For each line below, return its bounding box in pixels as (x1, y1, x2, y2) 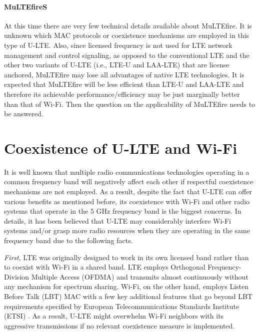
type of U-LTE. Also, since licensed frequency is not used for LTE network (4, 39, 232, 50)
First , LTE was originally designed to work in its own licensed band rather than (4, 252, 249, 262)
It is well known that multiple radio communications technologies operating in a (4, 166, 249, 177)
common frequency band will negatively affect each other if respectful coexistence (4, 176, 253, 187)
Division (4, 271, 29, 282)
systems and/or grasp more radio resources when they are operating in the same (4, 225, 250, 236)
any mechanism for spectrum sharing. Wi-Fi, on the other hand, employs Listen (4, 281, 248, 292)
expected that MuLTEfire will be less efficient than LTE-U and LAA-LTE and (4, 79, 244, 89)
